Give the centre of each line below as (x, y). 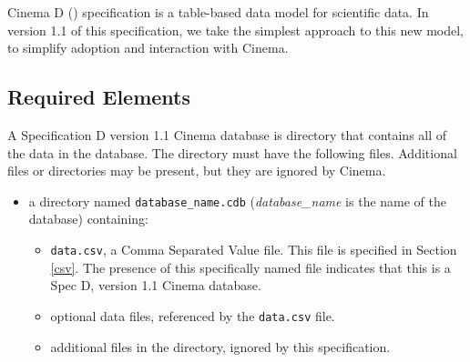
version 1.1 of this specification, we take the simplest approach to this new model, (236, 30)
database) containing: (88, 219)
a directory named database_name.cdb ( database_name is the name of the (238, 201)
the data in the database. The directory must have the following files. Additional (232, 152)
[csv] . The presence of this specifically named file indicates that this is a (250, 267)
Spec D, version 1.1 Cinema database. (156, 285)
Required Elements (99, 97)
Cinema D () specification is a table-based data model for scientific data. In (218, 12)
